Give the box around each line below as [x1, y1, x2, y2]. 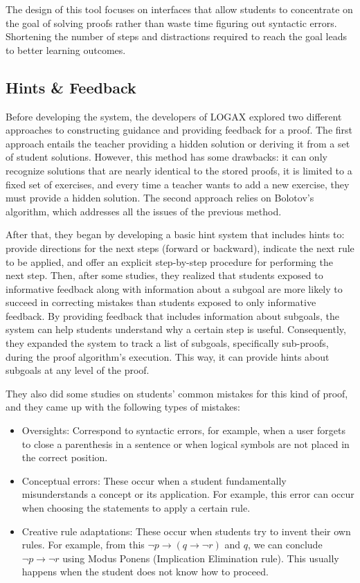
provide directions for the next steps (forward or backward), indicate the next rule [6, 240, 354, 255]
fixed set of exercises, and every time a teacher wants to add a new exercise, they [6, 177, 350, 191]
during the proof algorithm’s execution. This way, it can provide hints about [6, 349, 330, 364]
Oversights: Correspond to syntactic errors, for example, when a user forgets [21, 423, 345, 438]
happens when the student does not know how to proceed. [21, 564, 269, 579]
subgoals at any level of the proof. [6, 363, 150, 377]
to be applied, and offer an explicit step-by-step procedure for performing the [6, 254, 333, 269]
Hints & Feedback [6, 76, 136, 98]
